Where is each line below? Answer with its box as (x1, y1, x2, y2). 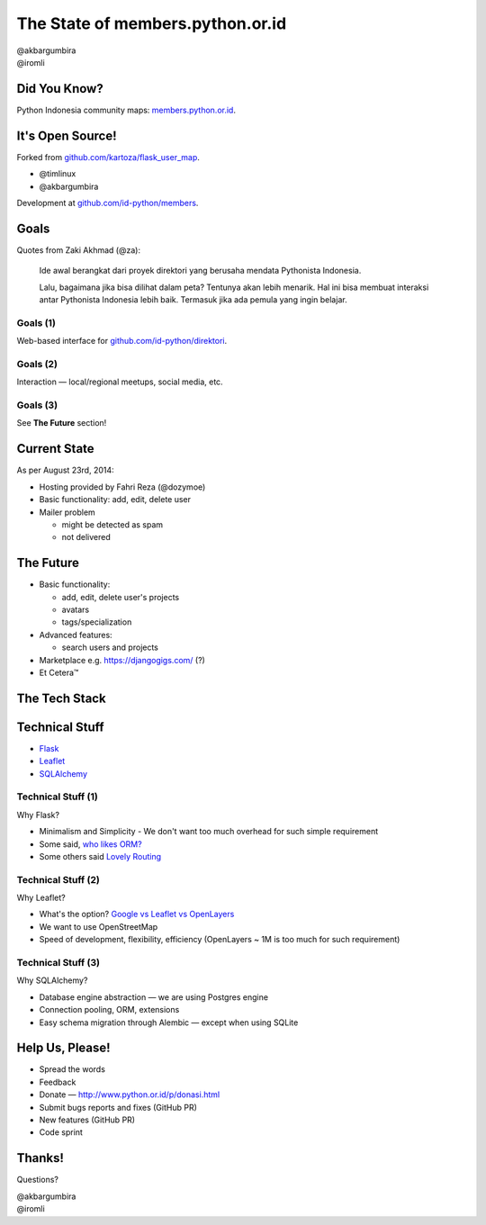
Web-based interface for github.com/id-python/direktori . (16, 336, 228, 347)
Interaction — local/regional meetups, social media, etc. (16, 376, 224, 387)
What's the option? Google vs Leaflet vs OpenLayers (39, 909, 235, 920)
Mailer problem (39, 507, 96, 518)
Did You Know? (16, 81, 103, 96)
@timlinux (39, 168, 76, 179)
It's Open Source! (16, 128, 117, 143)
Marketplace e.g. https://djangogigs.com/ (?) (39, 654, 206, 665)
